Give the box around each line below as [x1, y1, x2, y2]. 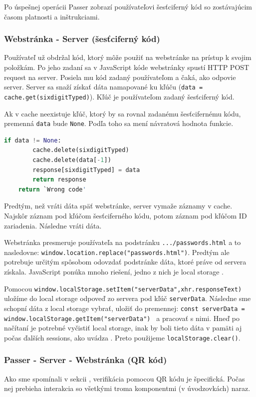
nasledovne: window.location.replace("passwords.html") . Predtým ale [4, 246, 230, 257]
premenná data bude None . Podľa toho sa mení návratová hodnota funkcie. [4, 118, 234, 128]
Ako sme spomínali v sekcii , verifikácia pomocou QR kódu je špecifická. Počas [4, 373, 245, 383]
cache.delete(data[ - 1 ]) [32, 156, 111, 163]
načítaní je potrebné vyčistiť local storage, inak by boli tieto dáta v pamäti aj [4, 322, 242, 333]
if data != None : [4, 136, 61, 144]
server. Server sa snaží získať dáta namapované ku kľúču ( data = [4, 81, 203, 92]
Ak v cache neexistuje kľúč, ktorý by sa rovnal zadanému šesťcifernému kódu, [4, 108, 241, 118]
